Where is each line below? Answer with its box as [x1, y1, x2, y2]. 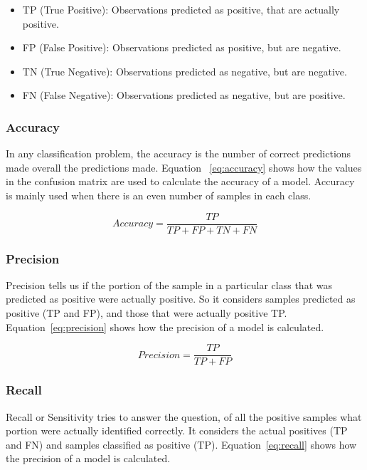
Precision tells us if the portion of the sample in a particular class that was [6, 277, 332, 292]
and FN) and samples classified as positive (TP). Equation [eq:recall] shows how [6, 437, 357, 451]
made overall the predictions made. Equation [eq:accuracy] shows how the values [6, 160, 362, 174]
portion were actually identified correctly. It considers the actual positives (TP [6, 423, 348, 438]
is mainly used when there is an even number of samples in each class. [6, 187, 312, 202]
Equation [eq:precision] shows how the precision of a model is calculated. [6, 319, 324, 334]
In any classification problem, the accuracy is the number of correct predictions [6, 146, 351, 161]
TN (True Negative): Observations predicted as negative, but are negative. [22, 63, 347, 78]
